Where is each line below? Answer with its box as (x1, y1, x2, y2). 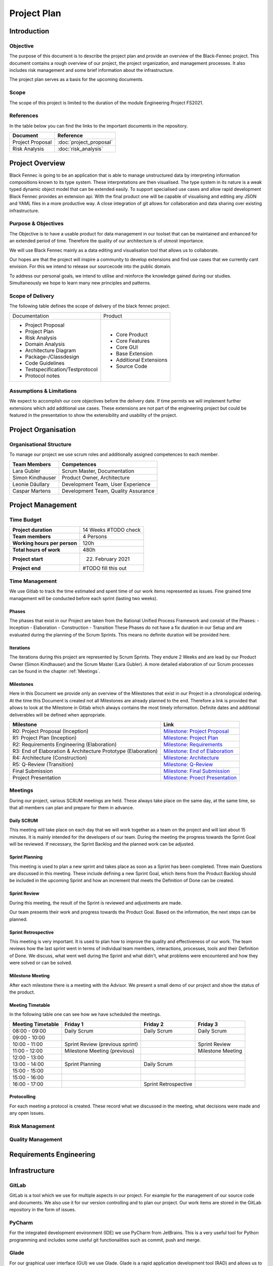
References (9, 112, 38, 119)
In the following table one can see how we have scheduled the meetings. (9, 1011, 161, 1017)
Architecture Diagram (25, 347, 76, 354)
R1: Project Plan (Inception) (12, 734, 77, 741)
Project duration (12, 527, 53, 534)
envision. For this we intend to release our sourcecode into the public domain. (9, 263, 171, 269)
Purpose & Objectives (9, 220, 64, 227)
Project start (12, 556, 43, 563)
